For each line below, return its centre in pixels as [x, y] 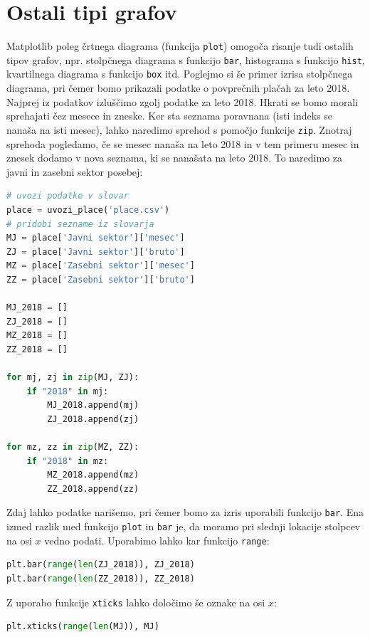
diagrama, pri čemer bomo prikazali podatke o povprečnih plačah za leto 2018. [178, 88]
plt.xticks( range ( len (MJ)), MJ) [83, 627]
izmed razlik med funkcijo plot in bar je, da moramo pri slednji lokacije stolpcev [184, 526]
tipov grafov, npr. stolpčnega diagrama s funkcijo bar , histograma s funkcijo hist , [186, 59]
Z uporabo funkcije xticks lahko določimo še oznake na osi [136, 602]
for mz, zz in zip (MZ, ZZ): [73, 447]
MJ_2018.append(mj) [93, 405]
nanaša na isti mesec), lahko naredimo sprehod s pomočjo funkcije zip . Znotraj [179, 129]
